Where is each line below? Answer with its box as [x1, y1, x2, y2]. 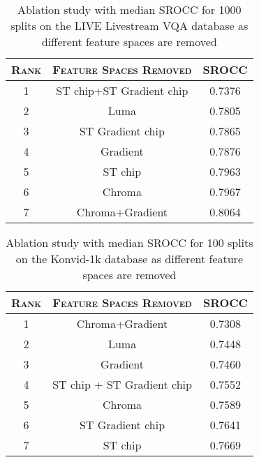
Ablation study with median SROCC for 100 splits [6, 234, 253, 251]
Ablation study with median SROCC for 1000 [17, 1, 242, 17]
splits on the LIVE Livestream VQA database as [10, 17, 249, 33]
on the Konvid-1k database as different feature [15, 251, 243, 267]
